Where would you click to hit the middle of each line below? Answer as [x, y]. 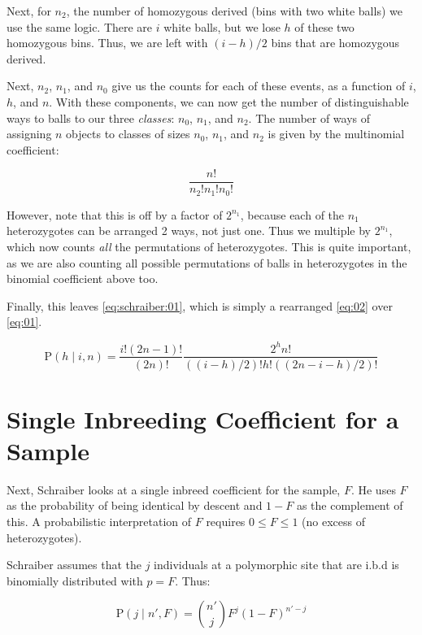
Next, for [29, 11]
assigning [29, 134]
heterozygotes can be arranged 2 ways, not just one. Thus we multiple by [189, 231]
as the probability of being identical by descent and [135, 505]
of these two [324, 26]
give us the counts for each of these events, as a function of [259, 86]
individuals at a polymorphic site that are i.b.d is [276, 565]
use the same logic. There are [80, 26]
